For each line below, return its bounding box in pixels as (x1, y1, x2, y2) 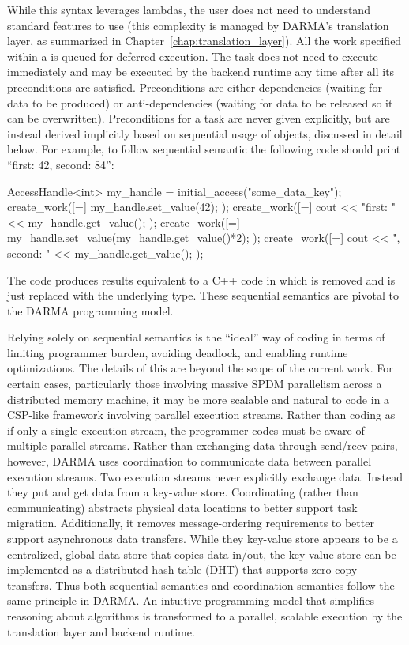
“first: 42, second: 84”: (7, 156, 114, 172)
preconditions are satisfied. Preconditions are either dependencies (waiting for (7, 78, 382, 95)
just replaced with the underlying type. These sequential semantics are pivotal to (7, 287, 399, 304)
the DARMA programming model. (7, 302, 174, 319)
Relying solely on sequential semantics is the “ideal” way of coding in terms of (7, 329, 385, 345)
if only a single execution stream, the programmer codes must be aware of (7, 421, 365, 438)
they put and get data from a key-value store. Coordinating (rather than (7, 484, 358, 500)
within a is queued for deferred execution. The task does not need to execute (7, 47, 378, 64)
